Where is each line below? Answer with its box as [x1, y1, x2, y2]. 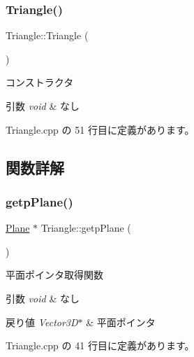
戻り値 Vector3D [6, 314, 78, 329]
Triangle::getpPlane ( [40, 220, 131, 235]
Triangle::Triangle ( [6, 28, 89, 43]
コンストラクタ [6, 75, 74, 90]
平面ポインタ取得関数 [6, 267, 103, 282]
